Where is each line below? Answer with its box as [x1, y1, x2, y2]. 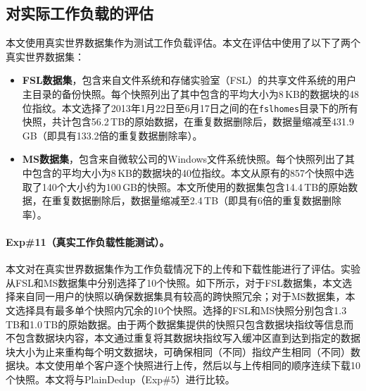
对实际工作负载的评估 [6, 2, 153, 24]
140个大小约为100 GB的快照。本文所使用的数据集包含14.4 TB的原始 [42, 179, 348, 194]
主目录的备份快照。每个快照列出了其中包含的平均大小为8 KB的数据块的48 [22, 86, 359, 101]
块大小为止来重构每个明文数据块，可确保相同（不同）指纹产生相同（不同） [6, 344, 351, 359]
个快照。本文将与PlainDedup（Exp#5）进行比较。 [6, 371, 235, 386]
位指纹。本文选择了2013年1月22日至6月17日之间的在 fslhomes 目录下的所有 [22, 100, 359, 115]
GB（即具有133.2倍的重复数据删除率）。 [22, 128, 203, 142]
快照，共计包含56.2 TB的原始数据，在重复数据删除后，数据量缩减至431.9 [22, 114, 354, 129]
